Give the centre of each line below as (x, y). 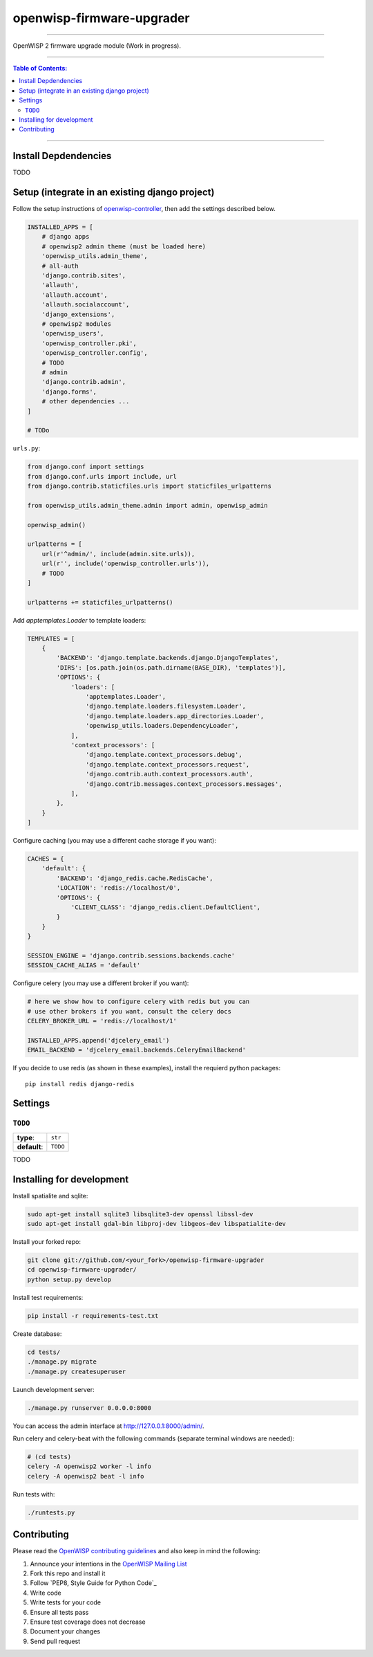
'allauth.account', (75, 295)
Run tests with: (34, 1494)
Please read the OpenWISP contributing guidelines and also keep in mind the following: (136, 1551)
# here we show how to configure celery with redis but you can (138, 1002)
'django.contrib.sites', (84, 276)
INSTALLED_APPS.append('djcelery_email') (98, 1040)
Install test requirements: (48, 1297)
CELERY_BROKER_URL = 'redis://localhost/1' (102, 1021)
